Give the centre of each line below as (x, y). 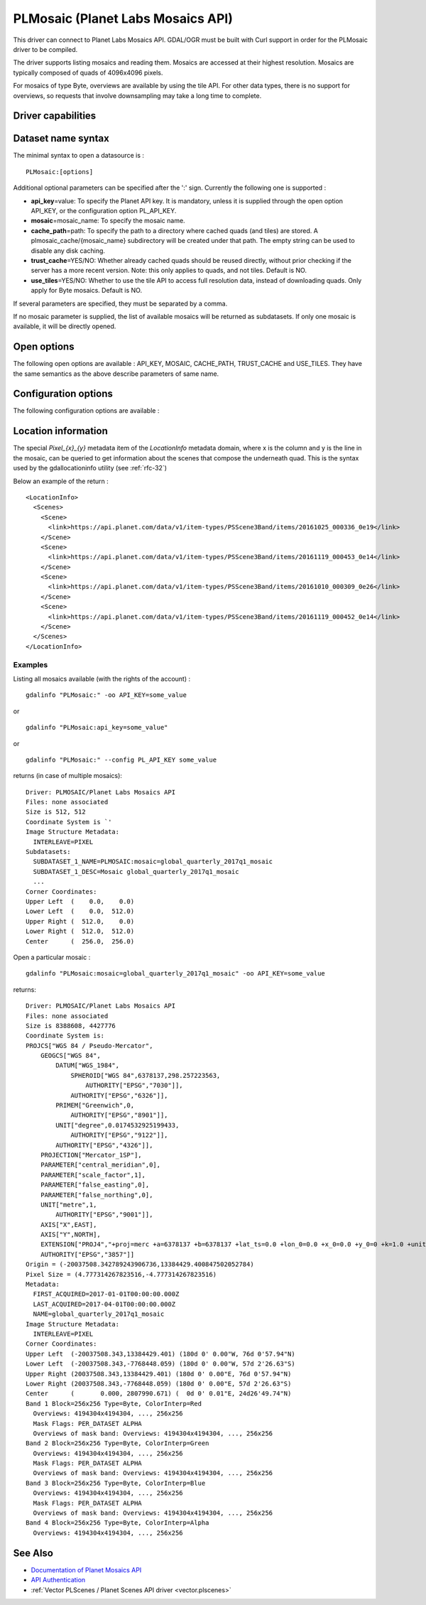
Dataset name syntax (61, 139)
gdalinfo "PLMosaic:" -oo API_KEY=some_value (106, 695)
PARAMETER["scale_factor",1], (93, 1175)
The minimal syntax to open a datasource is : (79, 156)
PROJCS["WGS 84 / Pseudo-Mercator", (89, 1045)
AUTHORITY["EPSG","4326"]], (104, 1145)
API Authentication (58, 1580)
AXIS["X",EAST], (69, 1225)
